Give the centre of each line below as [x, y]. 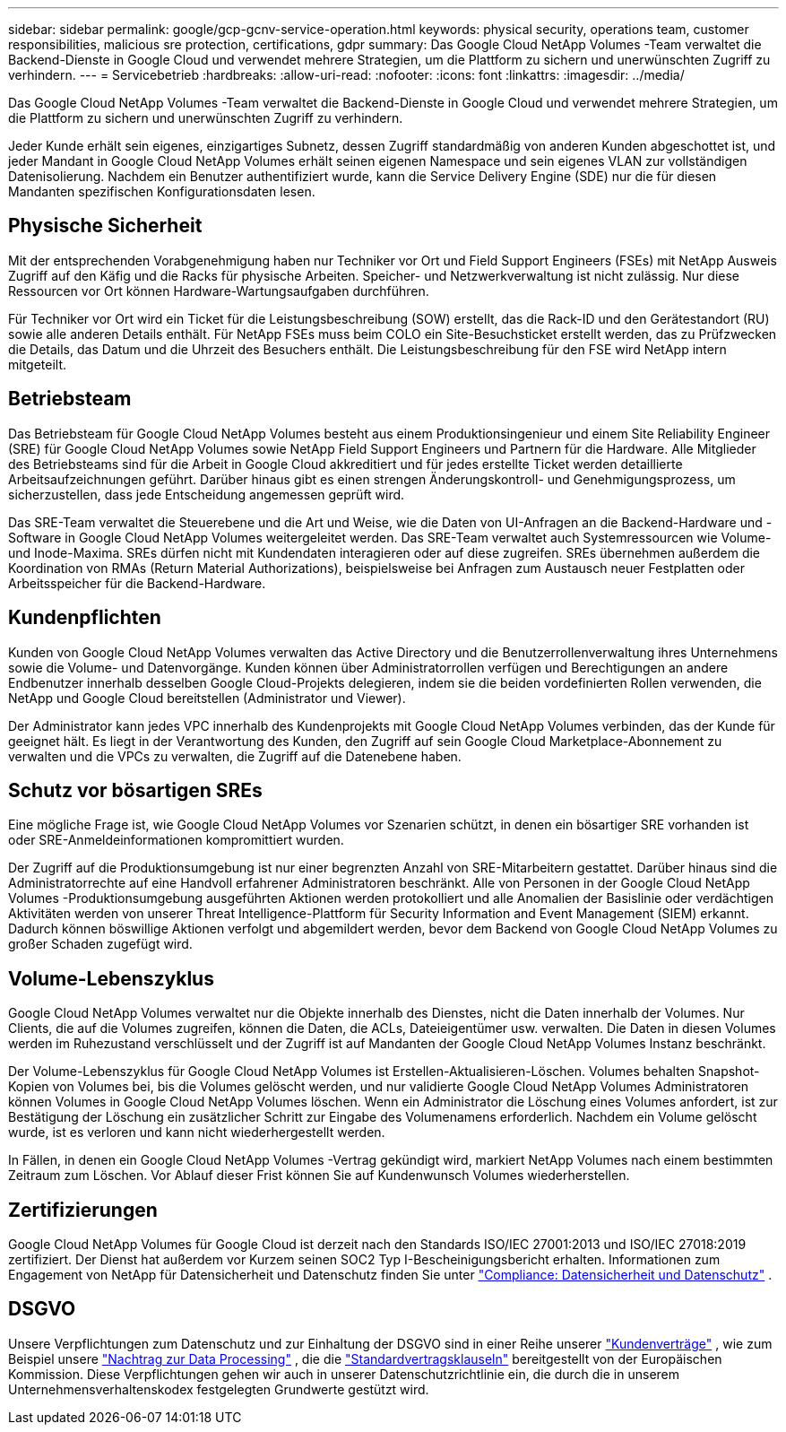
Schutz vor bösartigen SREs [135, 790]
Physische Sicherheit [105, 226]
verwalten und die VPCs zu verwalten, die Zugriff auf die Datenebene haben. [235, 756]
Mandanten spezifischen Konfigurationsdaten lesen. [162, 191]
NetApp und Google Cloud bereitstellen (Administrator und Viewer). [207, 698]
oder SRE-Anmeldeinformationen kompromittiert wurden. [176, 840]
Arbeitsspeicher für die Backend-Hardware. [137, 583]
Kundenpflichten [85, 618]
